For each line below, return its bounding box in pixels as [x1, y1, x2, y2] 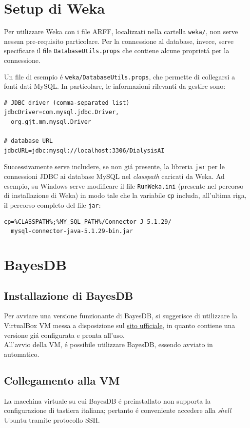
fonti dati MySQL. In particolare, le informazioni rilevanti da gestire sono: [4, 81, 226, 91]
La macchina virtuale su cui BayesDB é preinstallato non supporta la [4, 395, 211, 406]
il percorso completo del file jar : [4, 200, 101, 210]
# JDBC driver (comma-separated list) [4, 99, 130, 106]
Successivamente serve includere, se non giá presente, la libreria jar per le [4, 161, 225, 172]
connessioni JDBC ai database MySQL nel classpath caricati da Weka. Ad [4, 171, 225, 181]
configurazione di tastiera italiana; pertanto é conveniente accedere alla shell [4, 405, 231, 415]
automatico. [4, 349, 39, 359]
